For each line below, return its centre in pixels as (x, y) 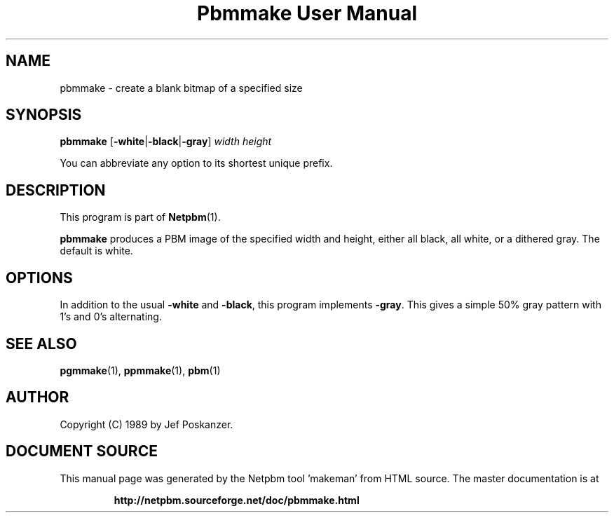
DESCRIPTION (56, 190)
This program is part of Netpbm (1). (140, 217)
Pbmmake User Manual (307, 13)
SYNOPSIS (44, 115)
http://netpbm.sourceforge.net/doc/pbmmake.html (237, 500)
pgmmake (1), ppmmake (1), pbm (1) (140, 370)
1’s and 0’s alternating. (111, 317)
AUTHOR (37, 397)
